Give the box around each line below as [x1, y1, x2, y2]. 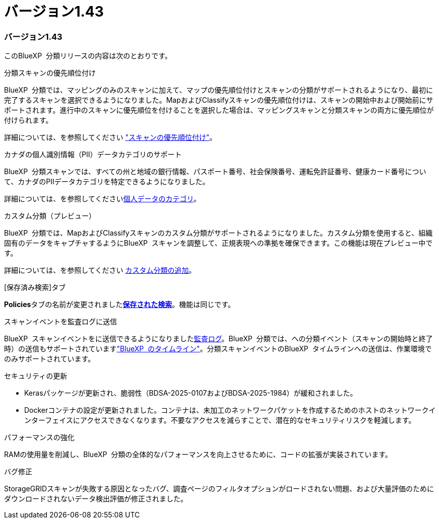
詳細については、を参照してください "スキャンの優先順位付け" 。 [4, 133, 217, 142]
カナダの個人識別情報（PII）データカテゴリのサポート [4, 150, 182, 159]
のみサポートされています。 [4, 354, 95, 363]
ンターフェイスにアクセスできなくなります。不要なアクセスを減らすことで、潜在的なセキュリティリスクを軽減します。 [24, 416, 416, 425]
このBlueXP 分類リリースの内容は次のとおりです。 [4, 51, 172, 60]
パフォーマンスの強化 [4, 433, 75, 442]
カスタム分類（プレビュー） [4, 211, 96, 220]
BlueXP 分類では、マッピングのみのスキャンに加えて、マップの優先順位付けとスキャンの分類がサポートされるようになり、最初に [4, 86, 433, 95]
